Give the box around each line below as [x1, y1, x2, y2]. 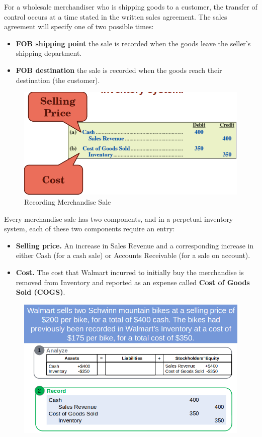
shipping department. [16, 48, 82, 58]
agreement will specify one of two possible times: [4, 21, 154, 32]
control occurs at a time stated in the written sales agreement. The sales [4, 11, 227, 22]
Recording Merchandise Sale [24, 196, 111, 207]
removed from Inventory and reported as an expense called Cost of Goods [16, 277, 250, 287]
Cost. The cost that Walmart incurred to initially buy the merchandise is [16, 267, 244, 277]
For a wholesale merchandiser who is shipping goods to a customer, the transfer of [4, 2, 257, 12]
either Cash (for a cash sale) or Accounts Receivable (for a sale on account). [16, 250, 250, 260]
